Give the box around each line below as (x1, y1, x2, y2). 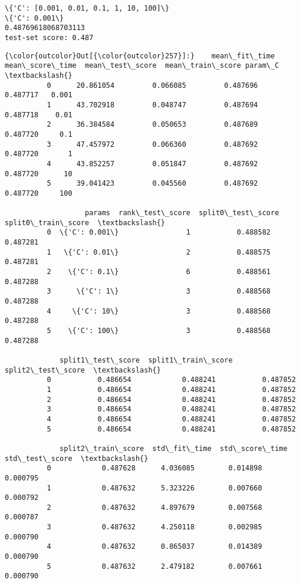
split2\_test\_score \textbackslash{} (5, 365, 161, 374)
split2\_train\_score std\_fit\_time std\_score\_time (60, 444, 288, 453)
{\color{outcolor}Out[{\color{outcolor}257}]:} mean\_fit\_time (5, 51, 275, 60)
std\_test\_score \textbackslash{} (5, 454, 149, 463)
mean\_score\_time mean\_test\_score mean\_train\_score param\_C (5, 61, 279, 70)
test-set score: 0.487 (5, 33, 94, 42)
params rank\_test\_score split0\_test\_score (85, 209, 279, 218)
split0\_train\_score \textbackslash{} (5, 218, 166, 227)
